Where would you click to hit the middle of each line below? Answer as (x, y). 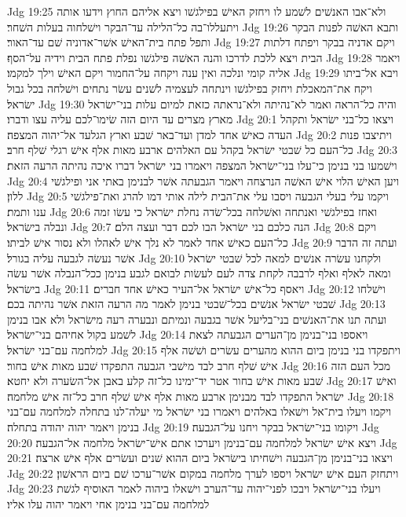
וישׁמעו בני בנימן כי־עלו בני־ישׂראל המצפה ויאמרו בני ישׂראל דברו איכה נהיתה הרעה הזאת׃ (202, 165)
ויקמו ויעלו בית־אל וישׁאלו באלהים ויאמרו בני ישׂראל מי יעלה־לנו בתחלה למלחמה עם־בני (199, 411)
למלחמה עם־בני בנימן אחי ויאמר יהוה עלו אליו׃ (108, 504)
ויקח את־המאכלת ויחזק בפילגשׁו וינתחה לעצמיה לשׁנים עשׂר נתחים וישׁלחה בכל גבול (190, 88)
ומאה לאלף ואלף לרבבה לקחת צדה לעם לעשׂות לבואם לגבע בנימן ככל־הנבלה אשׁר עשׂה (199, 273)
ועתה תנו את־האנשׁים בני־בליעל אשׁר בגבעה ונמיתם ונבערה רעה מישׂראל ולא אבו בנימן (197, 319)
